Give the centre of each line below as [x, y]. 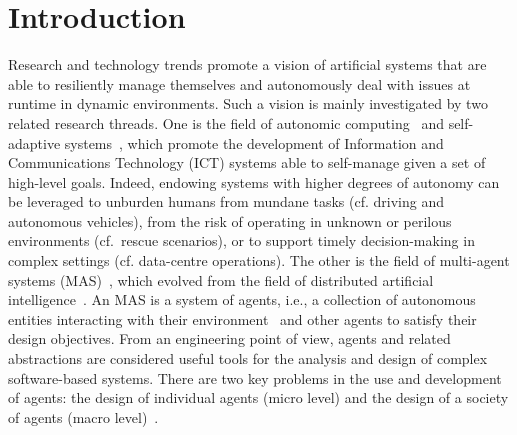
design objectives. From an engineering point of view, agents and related [229, 338]
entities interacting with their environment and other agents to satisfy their [242, 318]
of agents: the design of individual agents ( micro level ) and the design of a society [258, 397]
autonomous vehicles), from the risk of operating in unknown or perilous [230, 220]
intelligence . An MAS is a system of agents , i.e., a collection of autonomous [242, 299]
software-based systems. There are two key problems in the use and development [255, 377]
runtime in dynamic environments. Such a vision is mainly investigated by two [248, 103]
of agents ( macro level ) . [83, 416]
